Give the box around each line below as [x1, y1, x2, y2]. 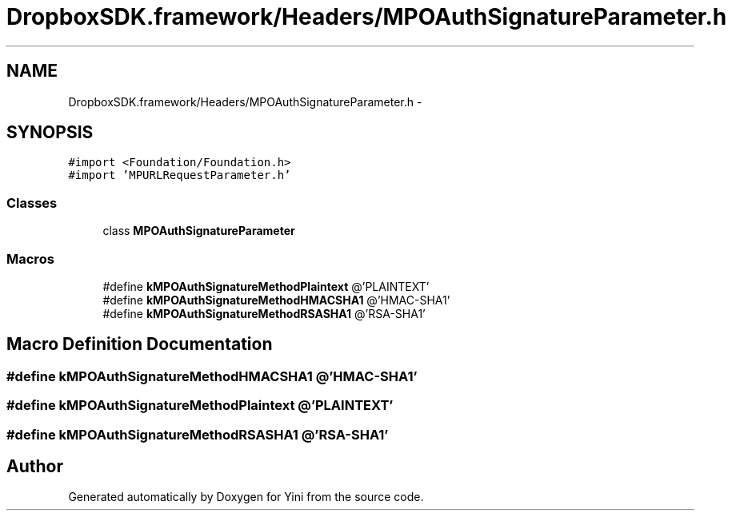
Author [6, 455, 63, 476]
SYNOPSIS [6, 122, 94, 143]
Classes [6, 194, 58, 211]
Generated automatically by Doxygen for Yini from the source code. [68, 490, 424, 504]
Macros [6, 250, 54, 267]
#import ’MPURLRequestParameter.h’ [68, 169, 291, 182]
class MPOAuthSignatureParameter [102, 224, 295, 238]
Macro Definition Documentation [6, 334, 273, 355]
